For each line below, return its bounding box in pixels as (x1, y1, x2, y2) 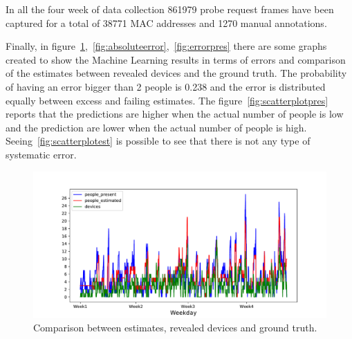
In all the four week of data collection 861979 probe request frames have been (6, 2, 334, 16)
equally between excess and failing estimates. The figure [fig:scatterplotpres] (6, 93, 328, 107)
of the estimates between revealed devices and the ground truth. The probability (6, 66, 347, 80)
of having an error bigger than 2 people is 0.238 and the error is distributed (6, 79, 326, 93)
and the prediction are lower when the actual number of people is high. (6, 120, 307, 134)
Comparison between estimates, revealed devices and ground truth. (33, 320, 317, 335)
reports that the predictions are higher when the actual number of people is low (6, 107, 344, 121)
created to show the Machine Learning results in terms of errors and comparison (6, 52, 346, 66)
